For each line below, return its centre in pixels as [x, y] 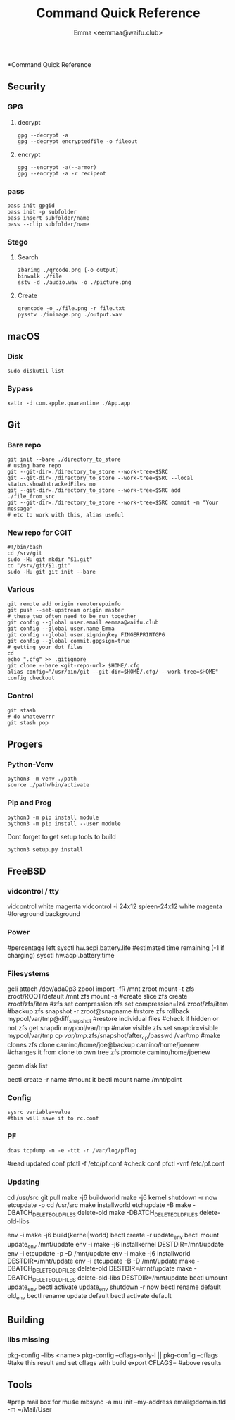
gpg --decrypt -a [43, 135]
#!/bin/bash [25, 548]
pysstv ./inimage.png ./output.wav [70, 315]
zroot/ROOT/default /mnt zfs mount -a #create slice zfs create [97, 996]
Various [21, 590]
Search [28, 257]
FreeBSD [27, 871]
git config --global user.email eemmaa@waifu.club [83, 623]
